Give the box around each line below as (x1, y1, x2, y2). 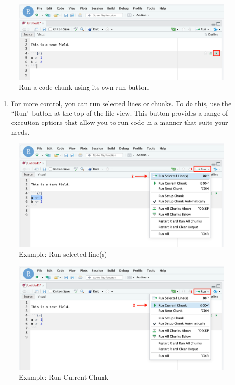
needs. (11, 126, 29, 137)
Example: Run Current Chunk (19, 371, 109, 382)
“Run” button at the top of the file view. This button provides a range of (11, 108, 228, 118)
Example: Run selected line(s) (19, 249, 107, 259)
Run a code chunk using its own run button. (19, 82, 150, 92)
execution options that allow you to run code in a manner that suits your (11, 117, 228, 127)
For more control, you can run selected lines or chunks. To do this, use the (11, 98, 232, 108)
